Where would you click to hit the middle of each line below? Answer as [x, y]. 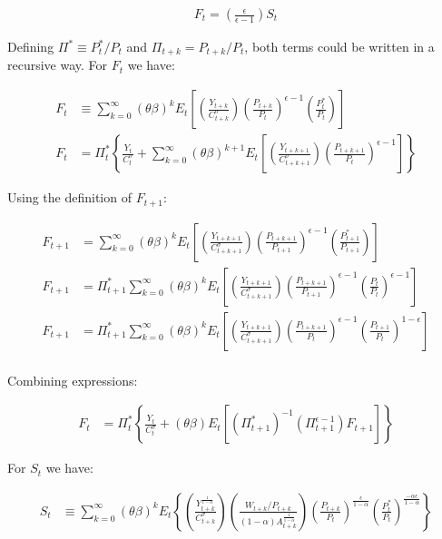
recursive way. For [58, 65]
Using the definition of [69, 197]
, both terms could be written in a [339, 47]
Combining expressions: [73, 380]
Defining [31, 47]
